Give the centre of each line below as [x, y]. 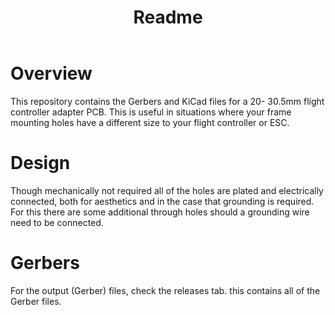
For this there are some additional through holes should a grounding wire [160, 212]
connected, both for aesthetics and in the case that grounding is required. [162, 201]
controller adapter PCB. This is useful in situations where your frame [151, 112]
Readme [168, 17]
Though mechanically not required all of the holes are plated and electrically [167, 190]
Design [40, 163]
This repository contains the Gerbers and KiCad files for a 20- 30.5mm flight [167, 101]
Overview [51, 73]
